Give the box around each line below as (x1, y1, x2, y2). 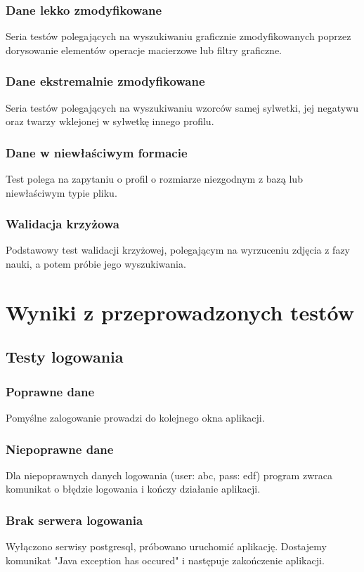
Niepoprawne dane (6, 440, 114, 457)
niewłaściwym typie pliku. (6, 185, 117, 200)
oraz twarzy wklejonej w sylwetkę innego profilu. (6, 114, 214, 129)
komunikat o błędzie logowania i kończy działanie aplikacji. (6, 481, 261, 496)
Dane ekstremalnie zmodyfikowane (6, 72, 205, 90)
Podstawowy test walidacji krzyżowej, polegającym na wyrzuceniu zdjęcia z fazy (6, 242, 350, 257)
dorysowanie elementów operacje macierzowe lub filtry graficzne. (6, 42, 282, 57)
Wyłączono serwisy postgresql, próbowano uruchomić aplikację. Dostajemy (6, 539, 327, 554)
